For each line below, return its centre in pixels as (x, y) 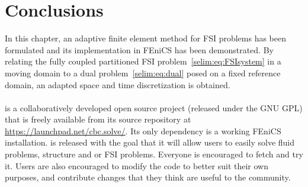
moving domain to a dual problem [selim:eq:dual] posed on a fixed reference (143, 72)
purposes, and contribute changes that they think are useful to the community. (148, 177)
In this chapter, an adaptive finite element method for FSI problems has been (145, 38)
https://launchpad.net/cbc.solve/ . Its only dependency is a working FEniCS (143, 130)
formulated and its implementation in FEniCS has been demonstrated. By (139, 49)
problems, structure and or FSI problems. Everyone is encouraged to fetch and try (154, 154)
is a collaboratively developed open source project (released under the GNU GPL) (154, 107)
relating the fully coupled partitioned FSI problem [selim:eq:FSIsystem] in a (143, 61)
